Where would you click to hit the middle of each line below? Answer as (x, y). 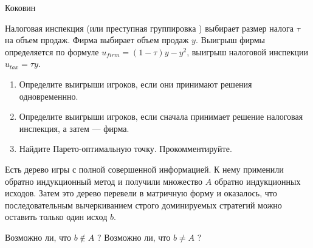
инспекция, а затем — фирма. (74, 128)
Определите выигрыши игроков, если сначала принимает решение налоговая (161, 116)
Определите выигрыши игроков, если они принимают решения (136, 84)
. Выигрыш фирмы (230, 40)
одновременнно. (49, 96)
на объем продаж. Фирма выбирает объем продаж (97, 40)
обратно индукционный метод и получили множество (104, 181)
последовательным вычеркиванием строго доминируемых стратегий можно (143, 205)
